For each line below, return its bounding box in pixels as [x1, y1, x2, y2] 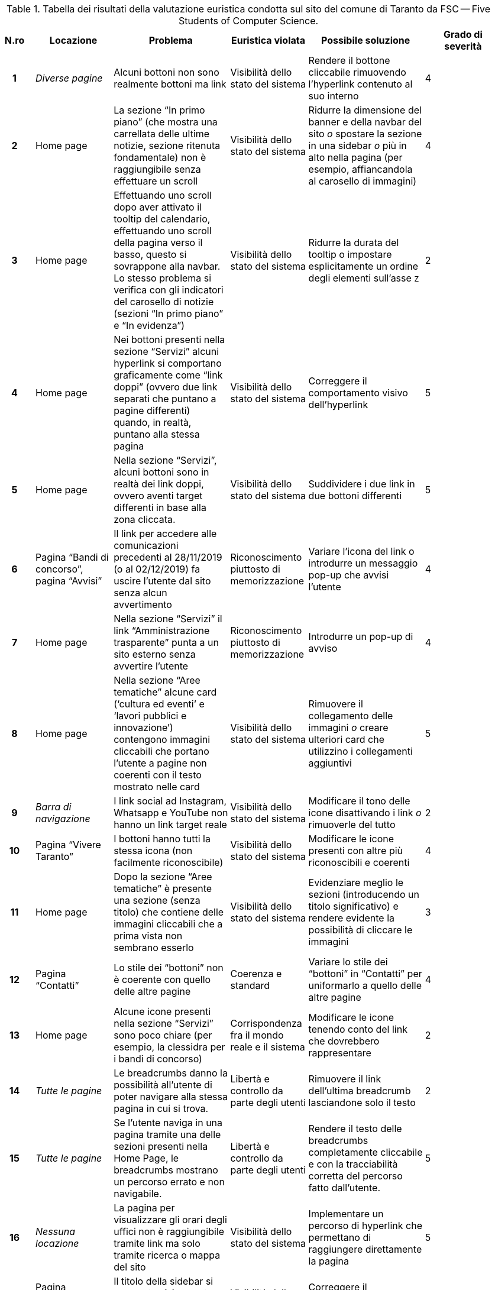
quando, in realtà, [114, 416, 192, 428]
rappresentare [308, 1047, 371, 1059]
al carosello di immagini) [308, 175, 417, 187]
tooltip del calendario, [114, 213, 211, 225]
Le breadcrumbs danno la [114, 1067, 228, 1079]
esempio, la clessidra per [114, 1041, 225, 1053]
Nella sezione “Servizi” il [114, 613, 222, 625]
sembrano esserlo [114, 942, 194, 953]
